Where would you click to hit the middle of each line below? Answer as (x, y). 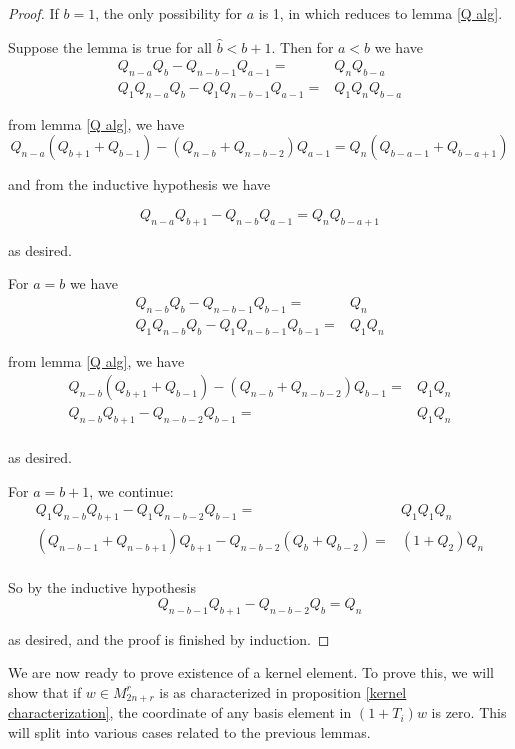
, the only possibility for (169, 13)
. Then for (302, 46)
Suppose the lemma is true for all (110, 46)
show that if (45, 691)
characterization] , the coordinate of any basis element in (180, 712)
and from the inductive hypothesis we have (139, 184)
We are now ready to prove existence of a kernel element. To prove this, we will (251, 672)
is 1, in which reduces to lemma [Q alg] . (380, 13)
